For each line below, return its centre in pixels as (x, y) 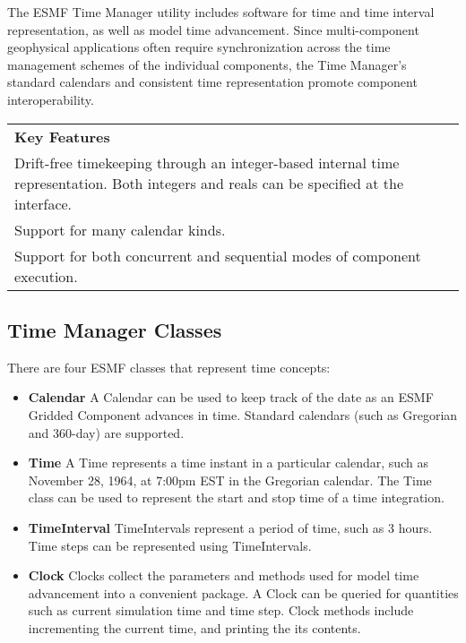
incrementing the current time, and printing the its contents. (194, 627)
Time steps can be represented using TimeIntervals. (170, 545)
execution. (46, 276)
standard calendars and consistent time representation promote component (212, 82)
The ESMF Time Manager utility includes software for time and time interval (221, 12)
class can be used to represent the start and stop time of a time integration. (236, 497)
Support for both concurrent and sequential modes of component (218, 255)
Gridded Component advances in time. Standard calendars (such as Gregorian (243, 414)
